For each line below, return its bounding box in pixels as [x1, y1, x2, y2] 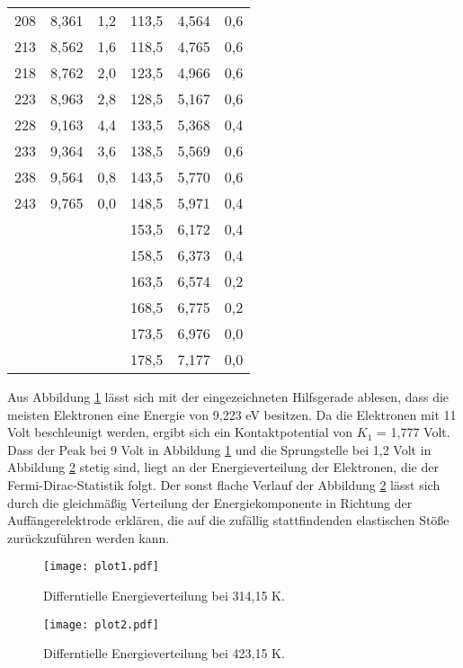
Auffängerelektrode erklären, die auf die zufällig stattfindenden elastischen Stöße [7, 511, 450, 530]
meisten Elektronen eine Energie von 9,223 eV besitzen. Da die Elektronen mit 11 [7, 405, 457, 423]
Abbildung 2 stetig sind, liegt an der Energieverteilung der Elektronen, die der [7, 458, 439, 477]
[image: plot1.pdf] [43, 560, 159, 574]
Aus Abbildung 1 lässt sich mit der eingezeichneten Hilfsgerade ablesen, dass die [7, 387, 450, 405]
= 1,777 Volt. [377, 423, 450, 441]
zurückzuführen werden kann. [7, 528, 170, 547]
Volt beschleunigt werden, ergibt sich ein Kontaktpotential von [7, 423, 353, 441]
